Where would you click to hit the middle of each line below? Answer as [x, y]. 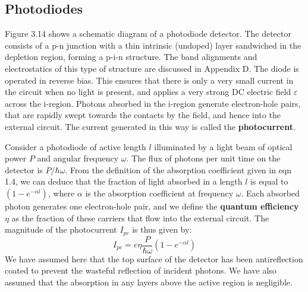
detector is [24, 169]
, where [61, 193]
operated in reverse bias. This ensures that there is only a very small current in [149, 80]
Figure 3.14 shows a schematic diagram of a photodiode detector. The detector [148, 34]
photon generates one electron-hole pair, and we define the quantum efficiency [152, 206]
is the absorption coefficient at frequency [159, 193]
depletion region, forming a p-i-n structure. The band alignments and [131, 57]
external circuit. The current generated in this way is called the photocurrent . [150, 126]
